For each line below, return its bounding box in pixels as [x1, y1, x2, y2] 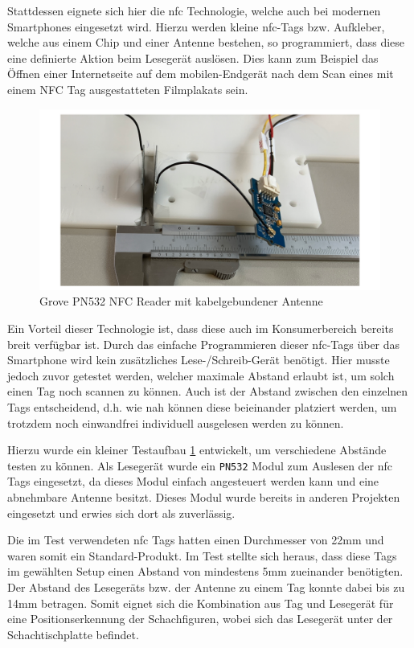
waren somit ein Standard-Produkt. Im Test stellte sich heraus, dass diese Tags [7, 547, 397, 564]
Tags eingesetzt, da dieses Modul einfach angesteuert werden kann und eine [7, 473, 379, 490]
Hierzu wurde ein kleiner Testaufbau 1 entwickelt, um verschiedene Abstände [7, 441, 387, 458]
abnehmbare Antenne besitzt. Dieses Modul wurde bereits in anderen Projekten [7, 489, 400, 505]
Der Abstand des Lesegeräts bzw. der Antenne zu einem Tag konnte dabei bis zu [7, 578, 405, 595]
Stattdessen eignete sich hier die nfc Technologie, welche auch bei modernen [7, 2, 381, 18]
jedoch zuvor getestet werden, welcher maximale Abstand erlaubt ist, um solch [7, 367, 395, 383]
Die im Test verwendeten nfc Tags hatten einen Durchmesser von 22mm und [7, 531, 384, 548]
